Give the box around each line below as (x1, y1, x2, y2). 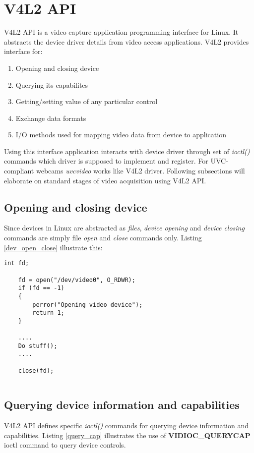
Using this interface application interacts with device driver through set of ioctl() (4, 146, 250, 156)
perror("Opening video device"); (32, 301, 143, 308)
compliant (4, 166, 34, 176)
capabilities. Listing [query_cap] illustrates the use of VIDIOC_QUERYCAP (4, 430, 251, 440)
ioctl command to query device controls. (4, 440, 126, 450)
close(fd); (18, 367, 54, 374)
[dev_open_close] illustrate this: (4, 242, 103, 252)
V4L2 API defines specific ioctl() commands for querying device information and (4, 420, 249, 431)
